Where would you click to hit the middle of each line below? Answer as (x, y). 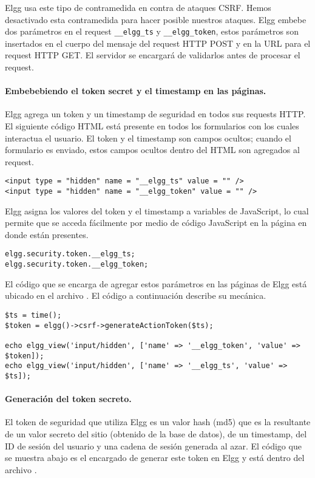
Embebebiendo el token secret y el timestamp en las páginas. (136, 91)
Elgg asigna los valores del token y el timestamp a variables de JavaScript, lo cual (157, 210)
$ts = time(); (33, 315)
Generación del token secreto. (68, 399)
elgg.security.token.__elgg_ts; (70, 254)
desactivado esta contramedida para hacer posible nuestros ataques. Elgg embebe (156, 19)
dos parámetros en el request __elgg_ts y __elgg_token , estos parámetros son (152, 31)
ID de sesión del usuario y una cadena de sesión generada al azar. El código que (153, 446)
